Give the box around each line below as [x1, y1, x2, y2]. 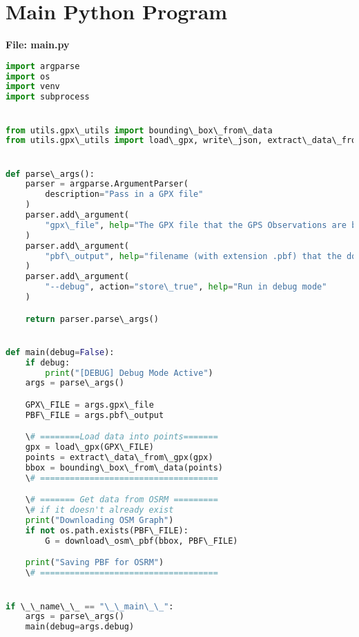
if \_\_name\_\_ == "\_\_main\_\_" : [6, 601, 174, 611]
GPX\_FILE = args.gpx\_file [25, 399, 154, 410]
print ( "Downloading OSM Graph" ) [25, 515, 174, 526]
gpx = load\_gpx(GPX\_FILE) [25, 442, 154, 453]
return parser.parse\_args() [25, 314, 159, 324]
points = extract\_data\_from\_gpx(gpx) [25, 453, 213, 463]
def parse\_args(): [6, 169, 95, 179]
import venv [6, 82, 60, 92]
